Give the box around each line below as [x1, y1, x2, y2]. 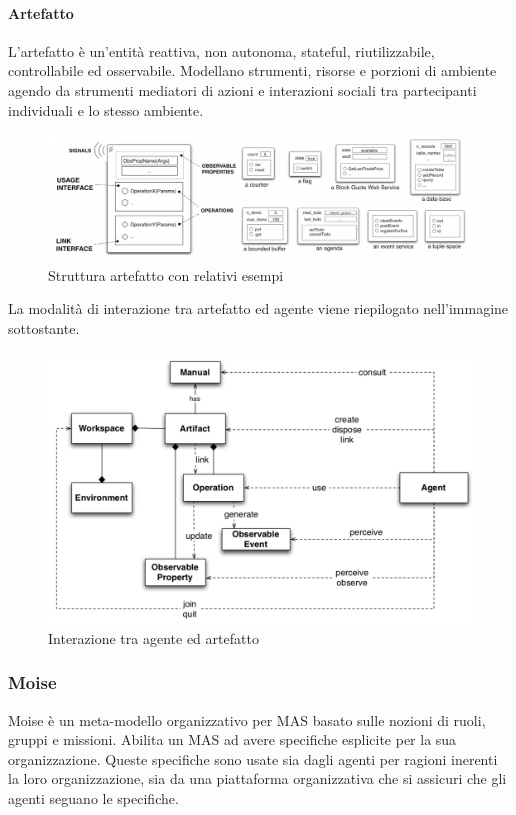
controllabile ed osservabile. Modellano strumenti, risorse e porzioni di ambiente [8, 60, 497, 81]
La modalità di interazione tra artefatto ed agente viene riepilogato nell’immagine [8, 298, 509, 319]
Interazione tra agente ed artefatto [48, 627, 259, 648]
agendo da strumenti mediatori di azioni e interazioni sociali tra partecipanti [8, 79, 477, 100]
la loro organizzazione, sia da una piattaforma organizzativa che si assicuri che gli [8, 768, 507, 789]
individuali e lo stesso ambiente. [8, 99, 204, 120]
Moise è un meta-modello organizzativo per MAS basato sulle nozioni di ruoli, [8, 709, 486, 730]
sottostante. [8, 318, 80, 339]
